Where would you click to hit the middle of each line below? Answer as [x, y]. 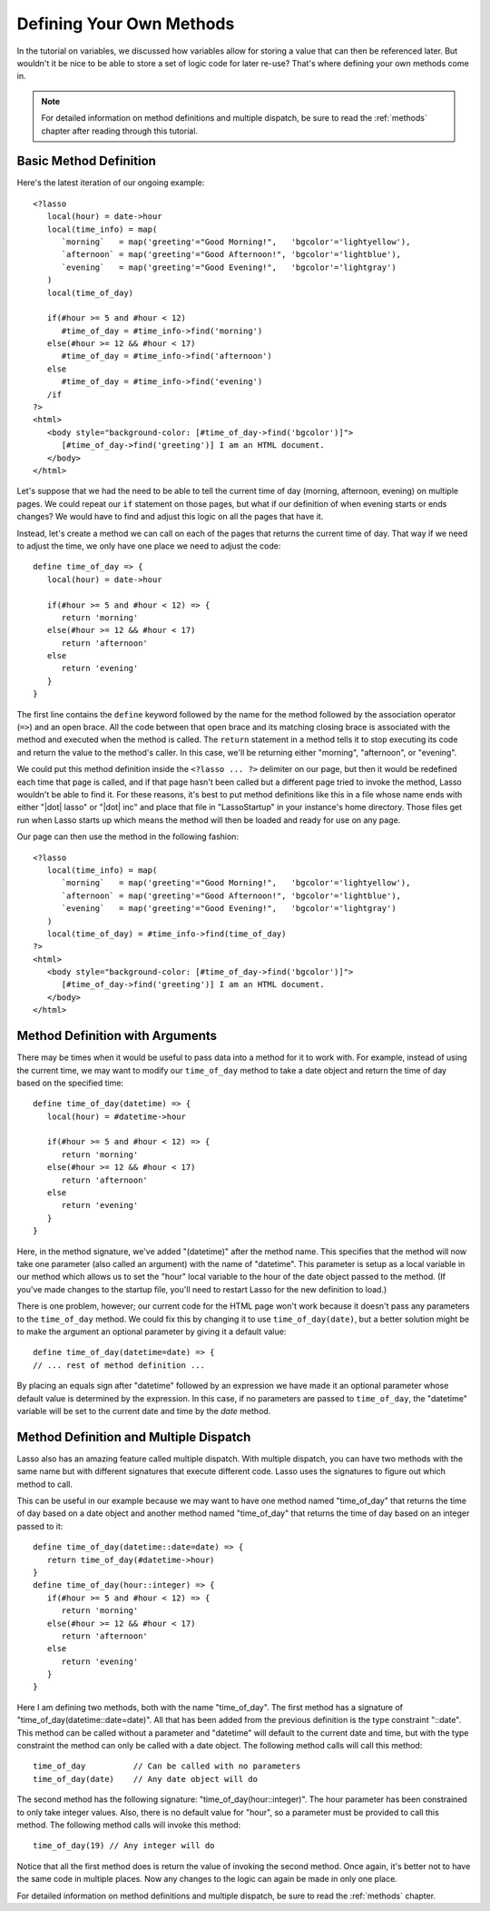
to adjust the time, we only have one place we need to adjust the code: [149, 546]
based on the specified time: [70, 1083]
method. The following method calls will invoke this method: [129, 1825]
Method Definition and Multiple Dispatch [134, 1436]
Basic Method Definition [86, 161]
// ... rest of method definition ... [119, 1365]
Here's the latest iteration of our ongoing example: [111, 183]
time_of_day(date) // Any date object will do [146, 1779]
